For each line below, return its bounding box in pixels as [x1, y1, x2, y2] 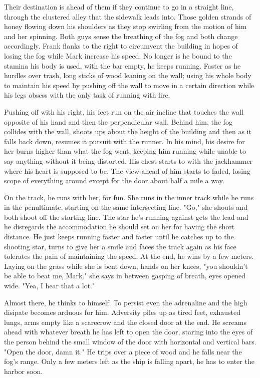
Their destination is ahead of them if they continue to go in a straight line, [4, 2, 234, 12]
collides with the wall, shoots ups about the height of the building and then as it [4, 126, 251, 137]
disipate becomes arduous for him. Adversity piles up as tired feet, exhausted [4, 307, 241, 317]
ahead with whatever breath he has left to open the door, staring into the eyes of [4, 326, 253, 337]
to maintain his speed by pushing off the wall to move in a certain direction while [4, 80, 254, 90]
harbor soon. [4, 365, 43, 376]
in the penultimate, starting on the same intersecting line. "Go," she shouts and [4, 202, 247, 212]
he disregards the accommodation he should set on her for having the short [4, 221, 235, 232]
